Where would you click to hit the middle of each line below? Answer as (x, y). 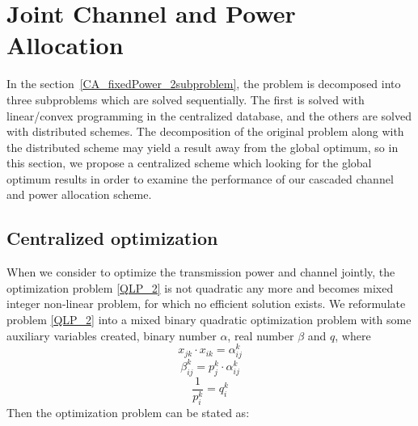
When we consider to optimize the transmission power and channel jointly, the (201, 272)
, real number (261, 335)
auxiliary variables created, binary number (112, 335)
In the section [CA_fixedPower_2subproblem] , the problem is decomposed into (204, 84)
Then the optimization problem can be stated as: (128, 412)
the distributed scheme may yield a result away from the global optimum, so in (203, 147)
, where (353, 335)
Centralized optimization (112, 238)
